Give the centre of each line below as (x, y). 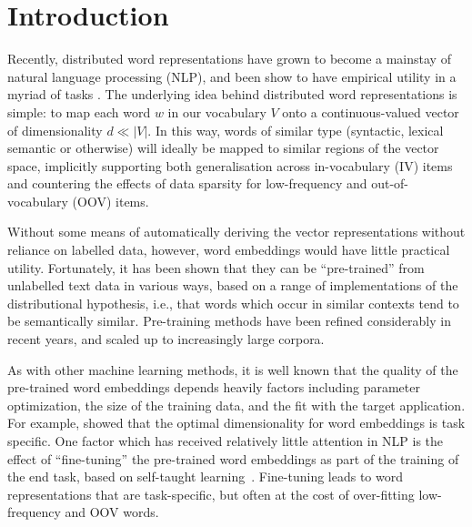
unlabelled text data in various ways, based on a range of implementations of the (233, 285)
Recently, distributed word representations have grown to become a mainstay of (229, 59)
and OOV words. (112, 512)
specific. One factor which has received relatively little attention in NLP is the (226, 441)
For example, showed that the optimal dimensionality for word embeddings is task (236, 423)
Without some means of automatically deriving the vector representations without (236, 232)
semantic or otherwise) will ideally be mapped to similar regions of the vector (223, 148)
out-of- (390, 183)
